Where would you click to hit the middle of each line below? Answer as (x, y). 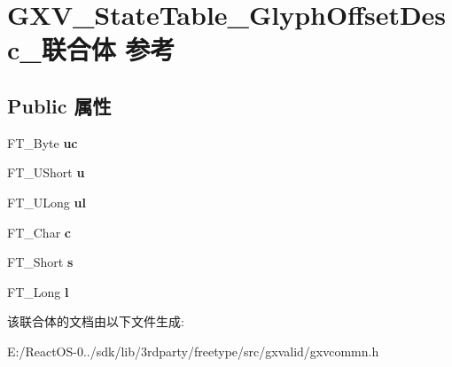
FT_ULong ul (47, 202)
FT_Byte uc (43, 142)
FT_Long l (38, 291)
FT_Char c (39, 232)
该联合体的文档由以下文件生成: (96, 321)
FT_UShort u (46, 172)
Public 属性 (59, 105)
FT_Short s (40, 262)
